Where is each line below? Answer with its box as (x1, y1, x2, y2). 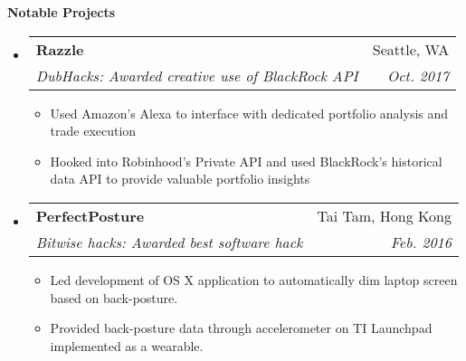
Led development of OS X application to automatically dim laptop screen (50, 270, 458, 289)
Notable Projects (7, 3, 116, 21)
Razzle (35, 38, 84, 60)
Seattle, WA (372, 38, 450, 60)
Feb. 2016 (390, 231, 452, 252)
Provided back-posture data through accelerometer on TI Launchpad (50, 318, 433, 337)
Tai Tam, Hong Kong (317, 204, 452, 226)
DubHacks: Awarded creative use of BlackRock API (35, 64, 358, 86)
